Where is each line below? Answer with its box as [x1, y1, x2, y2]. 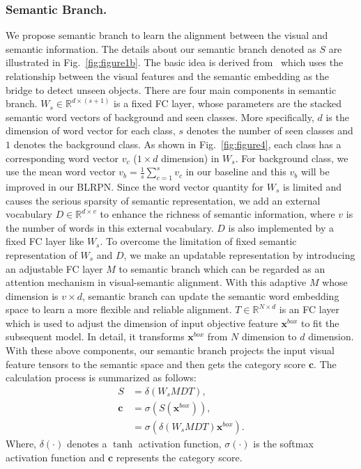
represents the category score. [116, 450, 243, 464]
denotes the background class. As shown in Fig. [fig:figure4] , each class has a [13, 136, 341, 151]
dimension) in [161, 150, 220, 165]
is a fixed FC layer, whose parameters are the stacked [114, 96, 341, 111]
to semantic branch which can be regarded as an [118, 261, 325, 276]
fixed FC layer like [6, 234, 84, 248]
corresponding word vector [6, 150, 119, 165]
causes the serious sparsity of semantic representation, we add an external [6, 193, 321, 207]
